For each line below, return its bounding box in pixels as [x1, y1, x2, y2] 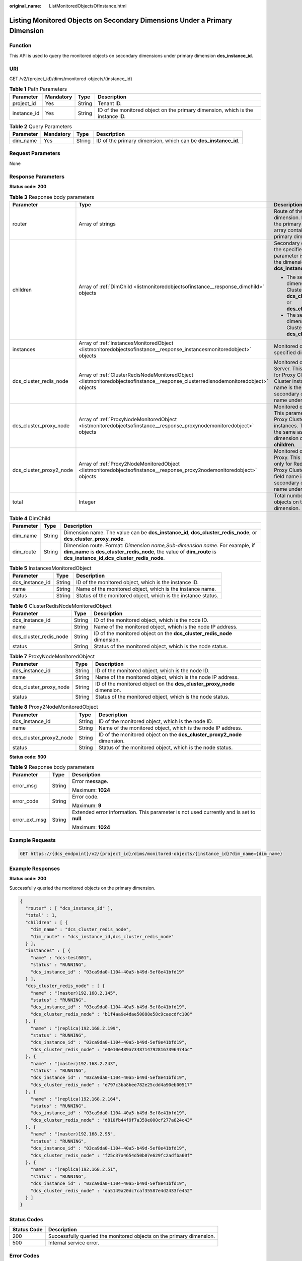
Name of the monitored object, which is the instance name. [76, 586, 216, 593]
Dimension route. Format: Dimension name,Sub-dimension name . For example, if [63, 542, 255, 549]
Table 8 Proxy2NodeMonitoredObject [9, 704, 98, 711]
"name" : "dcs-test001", [30, 955, 92, 960]
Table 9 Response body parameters [9, 764, 95, 771]
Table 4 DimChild [9, 514, 50, 522]
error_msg [12, 782, 37, 789]
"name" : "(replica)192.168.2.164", [30, 1096, 121, 1102]
